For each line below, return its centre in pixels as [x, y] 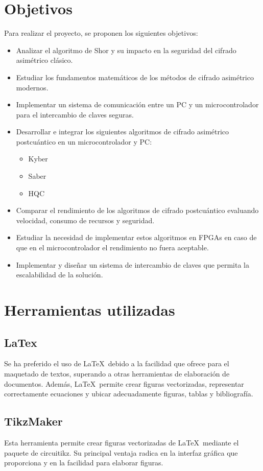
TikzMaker [33, 421]
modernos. [32, 87]
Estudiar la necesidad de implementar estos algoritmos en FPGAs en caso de [136, 237]
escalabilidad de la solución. [59, 275]
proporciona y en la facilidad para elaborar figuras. [84, 463]
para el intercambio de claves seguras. [75, 114]
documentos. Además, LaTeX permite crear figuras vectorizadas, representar [124, 383]
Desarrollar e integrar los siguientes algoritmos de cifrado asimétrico [123, 132]
